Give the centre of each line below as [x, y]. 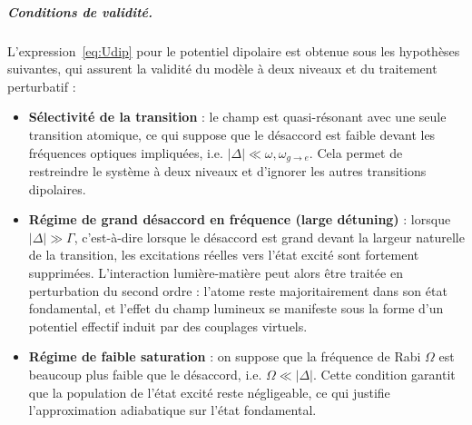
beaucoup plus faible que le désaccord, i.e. [145, 374]
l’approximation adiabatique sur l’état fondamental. [172, 410]
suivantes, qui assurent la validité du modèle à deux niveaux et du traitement [222, 69]
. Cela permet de [356, 152]
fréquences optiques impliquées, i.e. [126, 152]
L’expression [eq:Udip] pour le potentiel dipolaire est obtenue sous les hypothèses [234, 50]
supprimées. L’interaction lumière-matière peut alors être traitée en [216, 272]
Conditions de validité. [80, 11]
